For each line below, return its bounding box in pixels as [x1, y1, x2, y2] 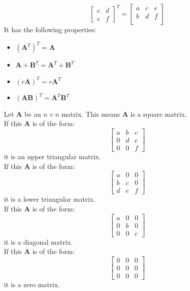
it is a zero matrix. [4, 279, 60, 289]
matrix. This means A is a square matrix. [61, 108, 187, 119]
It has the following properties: [4, 24, 96, 34]
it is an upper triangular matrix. [4, 151, 101, 162]
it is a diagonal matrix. [4, 236, 73, 247]
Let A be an [4, 108, 41, 119]
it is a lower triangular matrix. [4, 194, 95, 204]
